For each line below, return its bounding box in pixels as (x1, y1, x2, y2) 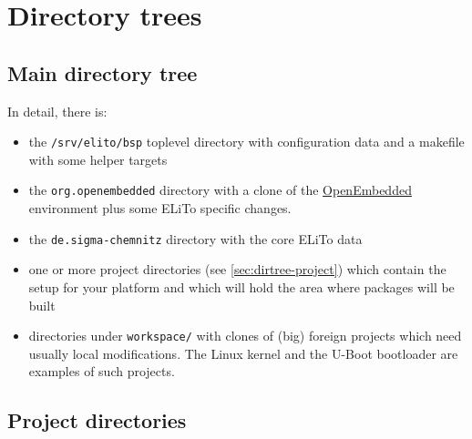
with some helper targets (28, 149, 168, 168)
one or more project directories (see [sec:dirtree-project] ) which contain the (28, 260, 446, 279)
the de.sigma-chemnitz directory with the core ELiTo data (28, 229, 363, 248)
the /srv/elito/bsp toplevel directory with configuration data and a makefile (28, 132, 465, 151)
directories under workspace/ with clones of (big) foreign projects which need (28, 326, 462, 345)
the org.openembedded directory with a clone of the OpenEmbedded (28, 180, 412, 199)
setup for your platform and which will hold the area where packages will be (28, 277, 455, 296)
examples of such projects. (28, 362, 175, 381)
